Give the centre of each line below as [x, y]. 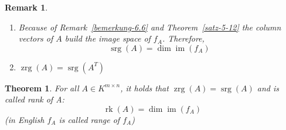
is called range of [89, 119]
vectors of [36, 38]
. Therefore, [183, 38]
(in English [25, 119]
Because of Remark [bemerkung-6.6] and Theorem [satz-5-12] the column [150, 27]
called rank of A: [35, 99]
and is [268, 88]
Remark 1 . [26, 7]
